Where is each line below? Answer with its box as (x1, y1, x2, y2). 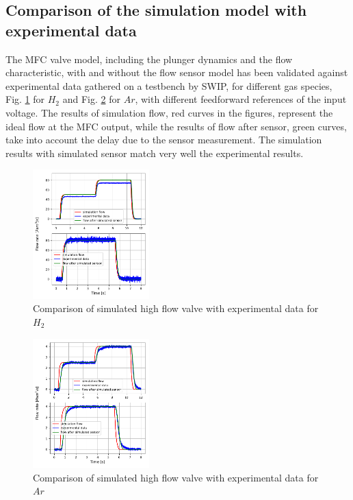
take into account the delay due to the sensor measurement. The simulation (5, 132, 322, 147)
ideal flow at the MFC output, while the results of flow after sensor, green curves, (5, 119, 347, 133)
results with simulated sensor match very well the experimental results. (5, 145, 304, 160)
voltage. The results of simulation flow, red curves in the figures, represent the (5, 105, 333, 119)
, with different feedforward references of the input (135, 92, 347, 106)
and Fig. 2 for (62, 92, 120, 106)
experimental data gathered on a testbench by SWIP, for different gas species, (5, 78, 332, 93)
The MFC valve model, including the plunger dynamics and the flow (5, 51, 293, 66)
